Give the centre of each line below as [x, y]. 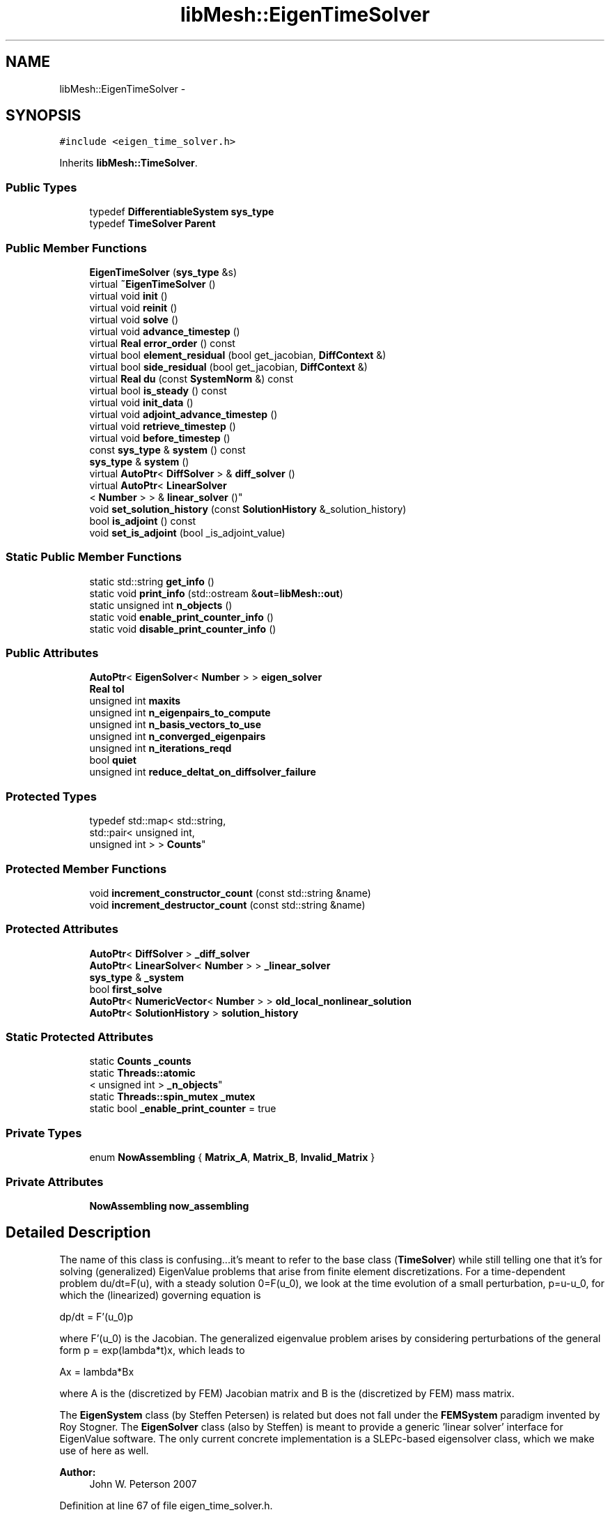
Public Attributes [52, 653]
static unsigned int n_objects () [161, 605]
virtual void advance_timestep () [165, 331]
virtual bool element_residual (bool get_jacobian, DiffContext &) [238, 355]
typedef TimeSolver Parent [152, 224]
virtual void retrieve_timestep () [163, 426]
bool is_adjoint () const [143, 521]
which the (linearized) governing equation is [160, 1295]
